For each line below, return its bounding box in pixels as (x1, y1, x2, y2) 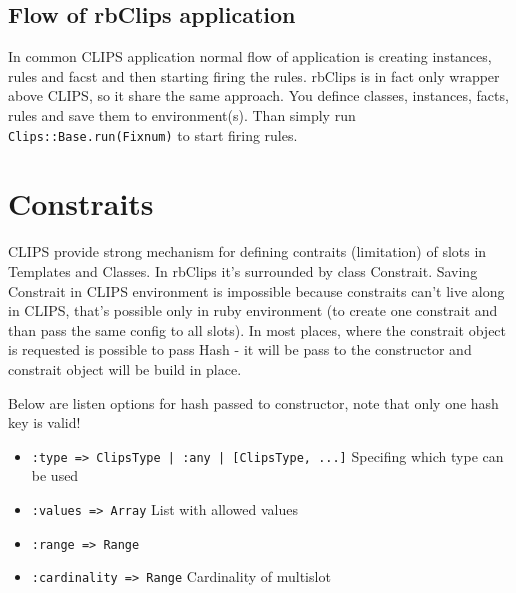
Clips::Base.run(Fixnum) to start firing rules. (8, 124, 298, 145)
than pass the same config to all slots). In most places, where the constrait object (8, 319, 507, 340)
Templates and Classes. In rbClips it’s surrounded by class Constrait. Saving (8, 260, 478, 281)
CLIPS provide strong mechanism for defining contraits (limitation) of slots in (8, 241, 487, 262)
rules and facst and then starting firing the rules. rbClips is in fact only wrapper (8, 65, 500, 86)
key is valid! (8, 412, 81, 433)
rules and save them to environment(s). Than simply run (8, 104, 356, 125)
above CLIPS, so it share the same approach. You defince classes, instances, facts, (8, 85, 509, 106)
